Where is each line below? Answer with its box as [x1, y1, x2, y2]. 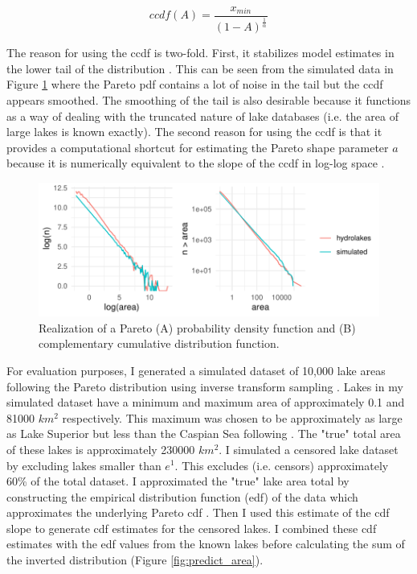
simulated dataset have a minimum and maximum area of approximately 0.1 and [6, 394, 405, 411]
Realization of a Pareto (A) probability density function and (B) [39, 319, 356, 336]
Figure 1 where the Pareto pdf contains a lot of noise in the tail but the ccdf [6, 76, 383, 93]
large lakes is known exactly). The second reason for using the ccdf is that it [6, 123, 382, 140]
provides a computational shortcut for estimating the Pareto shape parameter [6, 138, 389, 155]
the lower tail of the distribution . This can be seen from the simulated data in [6, 60, 394, 76]
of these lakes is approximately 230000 [6, 440, 195, 457]
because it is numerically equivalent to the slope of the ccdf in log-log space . [6, 155, 385, 171]
